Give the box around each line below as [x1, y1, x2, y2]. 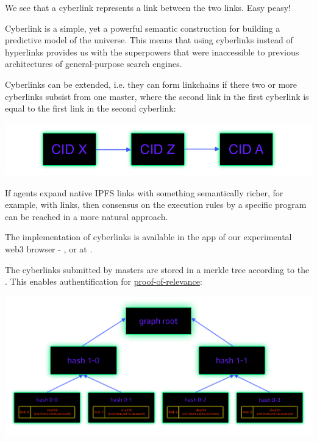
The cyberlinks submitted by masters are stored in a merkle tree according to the [5, 263, 310, 276]
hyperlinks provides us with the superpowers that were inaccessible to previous [5, 45, 299, 58]
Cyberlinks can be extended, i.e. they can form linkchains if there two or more [5, 77, 297, 90]
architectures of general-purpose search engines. [5, 57, 182, 70]
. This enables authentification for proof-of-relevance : [5, 275, 202, 288]
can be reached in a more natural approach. [5, 210, 168, 223]
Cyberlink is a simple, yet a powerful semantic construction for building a [5, 21, 280, 34]
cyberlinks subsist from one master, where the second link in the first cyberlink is [5, 90, 309, 102]
